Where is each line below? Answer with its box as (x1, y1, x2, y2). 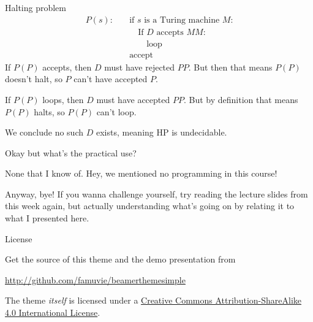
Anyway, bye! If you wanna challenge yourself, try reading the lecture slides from (5, 187, 308, 200)
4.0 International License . (5, 306, 100, 319)
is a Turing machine (144, 15, 220, 25)
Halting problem (5, 1, 67, 13)
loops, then (42, 93, 84, 105)
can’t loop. (96, 105, 137, 118)
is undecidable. (172, 126, 227, 139)
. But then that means (188, 60, 273, 73)
